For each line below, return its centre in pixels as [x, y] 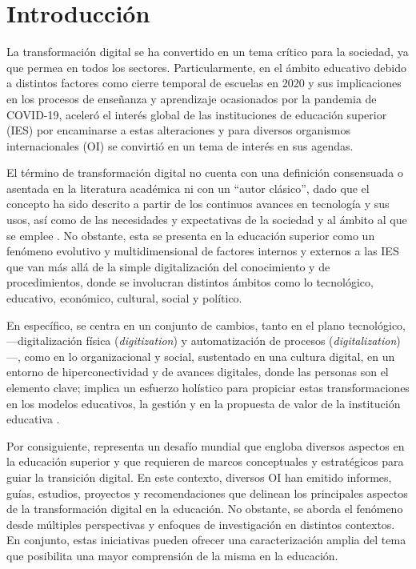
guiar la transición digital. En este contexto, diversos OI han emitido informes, [199, 477]
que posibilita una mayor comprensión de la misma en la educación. [172, 555]
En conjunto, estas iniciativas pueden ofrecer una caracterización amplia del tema [206, 540]
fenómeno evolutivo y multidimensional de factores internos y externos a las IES [203, 251]
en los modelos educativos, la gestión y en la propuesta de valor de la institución [204, 403]
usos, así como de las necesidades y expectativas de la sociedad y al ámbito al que [207, 220]
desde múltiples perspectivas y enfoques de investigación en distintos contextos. [201, 524]
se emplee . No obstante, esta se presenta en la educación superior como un [191, 235]
